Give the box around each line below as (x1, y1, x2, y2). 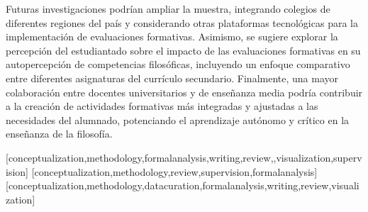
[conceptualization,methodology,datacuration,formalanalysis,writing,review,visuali (6, 178, 359, 193)
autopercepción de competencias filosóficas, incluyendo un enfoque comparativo (6, 57, 350, 72)
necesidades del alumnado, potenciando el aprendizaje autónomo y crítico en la (6, 112, 350, 127)
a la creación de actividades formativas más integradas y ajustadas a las (6, 99, 318, 113)
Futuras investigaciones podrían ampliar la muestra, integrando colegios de (6, 1, 330, 16)
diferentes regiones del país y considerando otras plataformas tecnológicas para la (6, 15, 358, 30)
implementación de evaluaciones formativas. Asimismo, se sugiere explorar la (6, 29, 338, 44)
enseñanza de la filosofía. (6, 126, 113, 141)
